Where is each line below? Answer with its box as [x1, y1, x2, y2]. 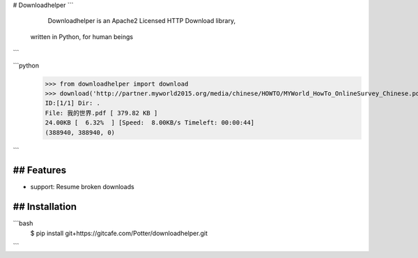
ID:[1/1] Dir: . [45, 99, 101, 107]
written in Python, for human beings [30, 32, 134, 41]
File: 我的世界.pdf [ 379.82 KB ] [45, 108, 158, 117]
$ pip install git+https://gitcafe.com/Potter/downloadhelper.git [30, 229, 208, 237]
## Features [13, 164, 66, 177]
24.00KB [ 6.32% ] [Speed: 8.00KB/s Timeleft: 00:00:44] [45, 119, 255, 127]
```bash [13, 219, 33, 227]
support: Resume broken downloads [30, 183, 135, 191]
